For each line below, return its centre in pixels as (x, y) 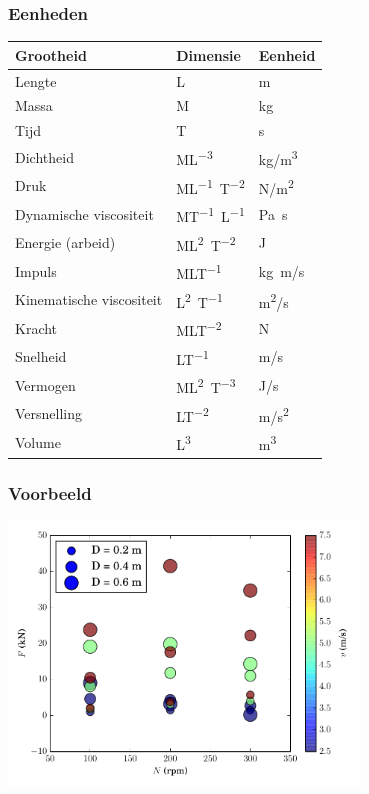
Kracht (36, 327)
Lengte (36, 80)
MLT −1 (199, 271)
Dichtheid (44, 156)
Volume (38, 441)
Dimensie (208, 54)
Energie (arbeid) (65, 242)
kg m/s (281, 270)
